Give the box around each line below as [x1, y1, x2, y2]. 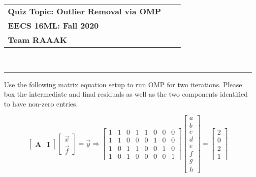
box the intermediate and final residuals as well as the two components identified [4, 89, 248, 99]
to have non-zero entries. [4, 98, 78, 108]
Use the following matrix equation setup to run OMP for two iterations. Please [4, 79, 242, 89]
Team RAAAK [8, 34, 67, 45]
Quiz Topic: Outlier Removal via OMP [8, 5, 161, 17]
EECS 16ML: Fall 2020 [8, 20, 99, 31]
